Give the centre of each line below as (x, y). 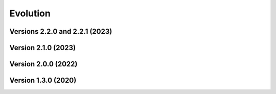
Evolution (30, 13)
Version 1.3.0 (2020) (43, 80)
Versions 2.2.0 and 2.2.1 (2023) (61, 31)
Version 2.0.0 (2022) (43, 64)
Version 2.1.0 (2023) (43, 48)
